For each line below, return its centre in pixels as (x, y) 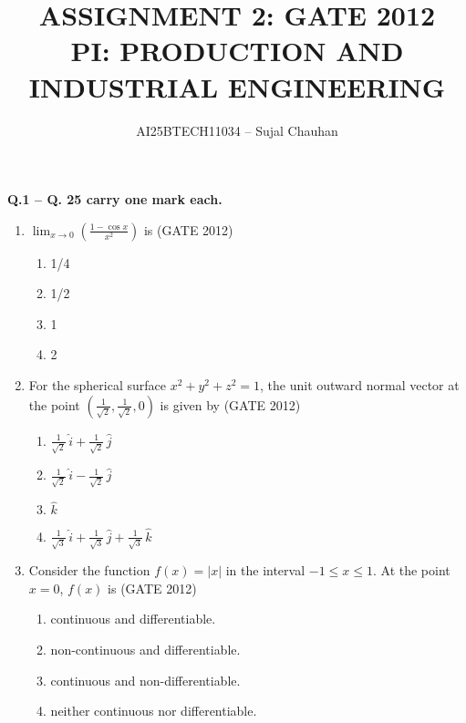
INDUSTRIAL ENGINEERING (237, 86)
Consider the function (89, 570)
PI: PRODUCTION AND (237, 51)
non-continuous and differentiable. (145, 649)
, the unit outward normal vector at (360, 385)
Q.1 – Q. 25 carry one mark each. (115, 199)
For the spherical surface (97, 385)
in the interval (265, 570)
